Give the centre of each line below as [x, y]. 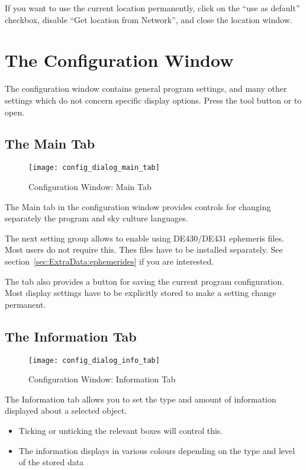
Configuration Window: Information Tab [102, 379]
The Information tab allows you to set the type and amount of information [141, 399]
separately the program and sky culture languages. [96, 218]
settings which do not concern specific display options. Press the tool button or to [153, 100]
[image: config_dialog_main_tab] [94, 168]
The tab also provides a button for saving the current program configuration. [144, 281]
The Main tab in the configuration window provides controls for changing [138, 206]
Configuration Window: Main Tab [90, 186]
